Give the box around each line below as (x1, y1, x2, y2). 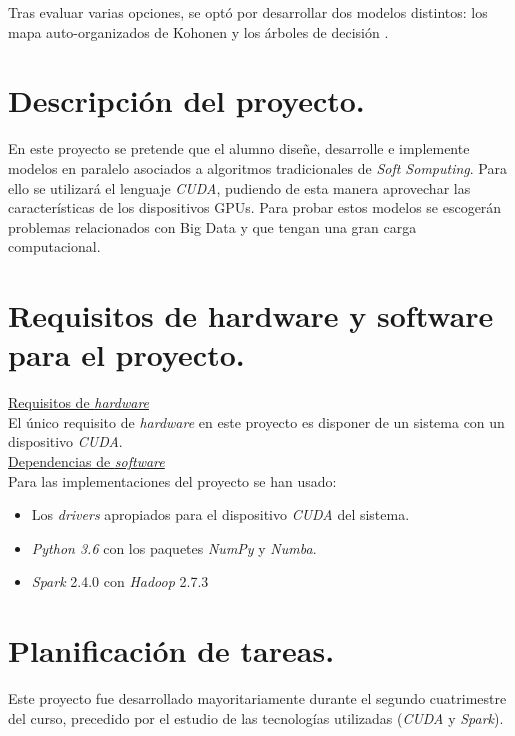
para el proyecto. (8, 334, 245, 375)
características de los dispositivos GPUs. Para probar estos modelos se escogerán (8, 197, 502, 218)
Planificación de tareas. (8, 630, 335, 671)
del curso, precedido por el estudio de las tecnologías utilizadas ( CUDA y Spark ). (8, 707, 504, 728)
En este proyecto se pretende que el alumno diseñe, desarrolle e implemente (8, 138, 470, 159)
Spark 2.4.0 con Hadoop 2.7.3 (31, 571, 209, 592)
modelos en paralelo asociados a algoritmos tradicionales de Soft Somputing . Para (8, 157, 507, 178)
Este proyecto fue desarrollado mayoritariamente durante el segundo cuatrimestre (8, 688, 507, 709)
